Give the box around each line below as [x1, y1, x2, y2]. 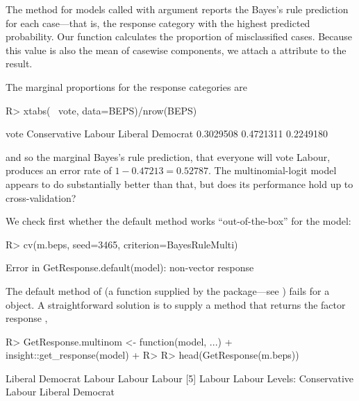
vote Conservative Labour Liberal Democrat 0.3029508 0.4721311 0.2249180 [6, 126, 328, 141]
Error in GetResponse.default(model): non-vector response [6, 260, 254, 275]
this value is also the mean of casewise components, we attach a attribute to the [6, 42, 347, 57]
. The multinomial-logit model [208, 163, 337, 178]
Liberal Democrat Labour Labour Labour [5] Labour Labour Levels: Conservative [6, 370, 354, 385]
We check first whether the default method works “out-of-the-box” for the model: [6, 214, 351, 228]
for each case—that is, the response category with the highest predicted [6, 15, 310, 30]
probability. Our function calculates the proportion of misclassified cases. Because [6, 29, 353, 44]
